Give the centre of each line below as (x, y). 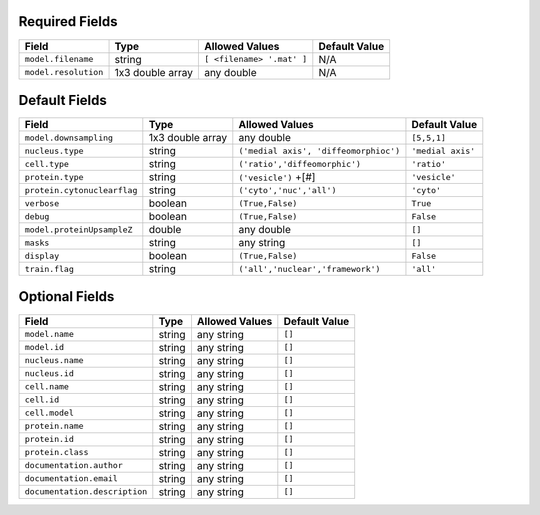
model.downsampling (69, 137)
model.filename (59, 59)
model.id (44, 347)
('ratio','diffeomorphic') (300, 163)
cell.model (49, 413)
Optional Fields (66, 296)
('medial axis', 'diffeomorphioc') (319, 150)
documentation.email (71, 478)
